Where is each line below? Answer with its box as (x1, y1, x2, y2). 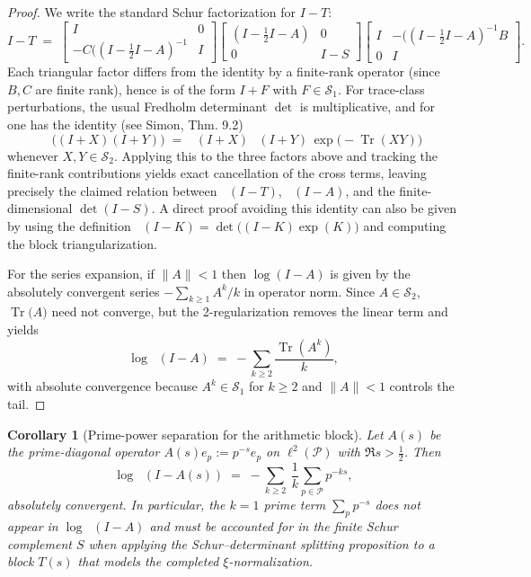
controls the (389, 377, 455, 395)
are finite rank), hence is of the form (35, 79, 235, 98)
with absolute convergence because (7, 377, 198, 395)
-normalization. (228, 552, 314, 571)
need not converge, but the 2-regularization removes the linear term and (51, 302, 448, 321)
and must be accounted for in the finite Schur (149, 517, 398, 536)
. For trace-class (337, 79, 425, 98)
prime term (263, 495, 326, 514)
